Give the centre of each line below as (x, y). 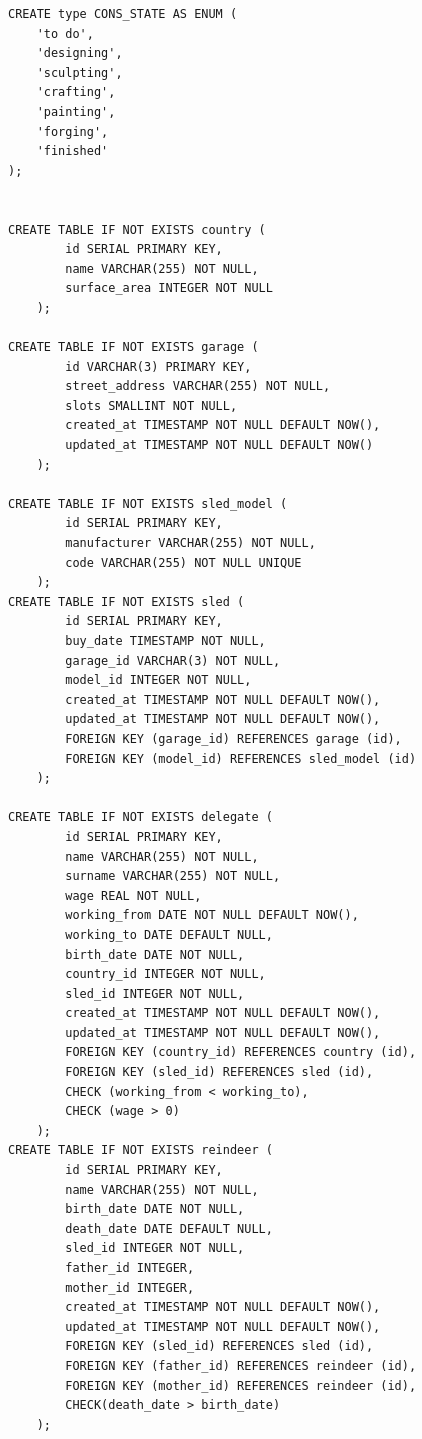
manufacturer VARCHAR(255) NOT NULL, (190, 543)
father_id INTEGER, (130, 1268)
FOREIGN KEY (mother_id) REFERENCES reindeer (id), (241, 1385)
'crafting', (76, 92)
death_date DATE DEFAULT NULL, (169, 1228)
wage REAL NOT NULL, (133, 895)
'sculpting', (79, 72)
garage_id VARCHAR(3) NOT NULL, (173, 660)
